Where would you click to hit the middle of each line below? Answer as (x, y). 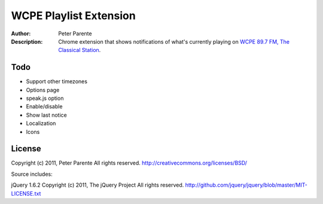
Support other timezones (57, 81)
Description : (27, 41)
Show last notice (46, 115)
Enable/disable (44, 106)
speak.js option (45, 98)
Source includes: (32, 174)
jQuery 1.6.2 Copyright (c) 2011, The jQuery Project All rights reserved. (97, 185)
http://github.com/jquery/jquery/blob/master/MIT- (246, 185)
